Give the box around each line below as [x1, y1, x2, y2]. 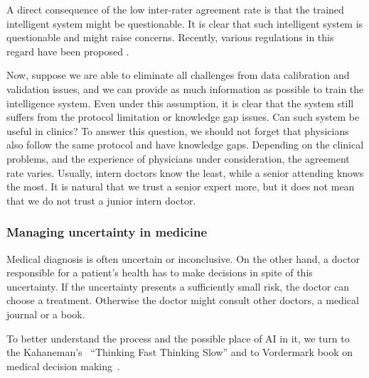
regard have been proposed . [6, 43, 129, 58]
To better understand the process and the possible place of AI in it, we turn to [6, 330, 350, 345]
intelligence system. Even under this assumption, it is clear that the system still [6, 95, 354, 110]
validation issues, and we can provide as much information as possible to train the [6, 81, 364, 96]
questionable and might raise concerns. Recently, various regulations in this [6, 30, 334, 45]
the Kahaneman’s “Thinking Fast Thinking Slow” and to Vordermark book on [6, 345, 353, 360]
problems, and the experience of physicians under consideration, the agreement [6, 151, 350, 166]
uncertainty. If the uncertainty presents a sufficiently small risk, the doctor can [6, 279, 350, 293]
